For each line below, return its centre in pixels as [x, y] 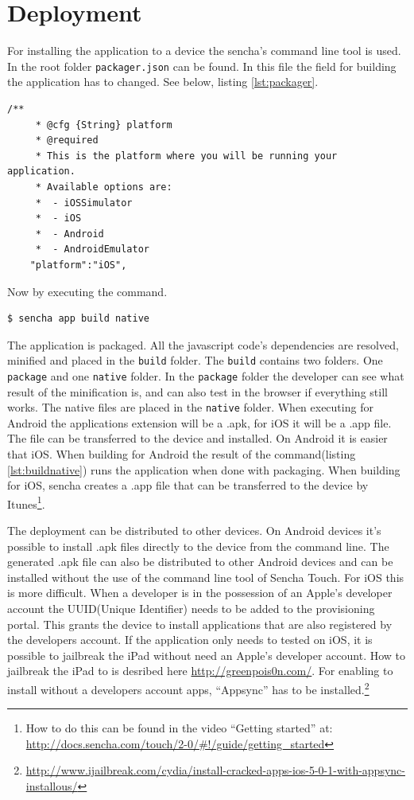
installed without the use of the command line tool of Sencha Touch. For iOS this [206, 577]
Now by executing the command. [87, 291]
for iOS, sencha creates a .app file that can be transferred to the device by [188, 485]
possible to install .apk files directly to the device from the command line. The [198, 546]
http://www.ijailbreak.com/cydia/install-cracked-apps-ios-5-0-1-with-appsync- [215, 770]
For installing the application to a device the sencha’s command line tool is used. [204, 51]
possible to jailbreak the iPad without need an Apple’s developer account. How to [207, 655]
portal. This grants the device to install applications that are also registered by [200, 624]
